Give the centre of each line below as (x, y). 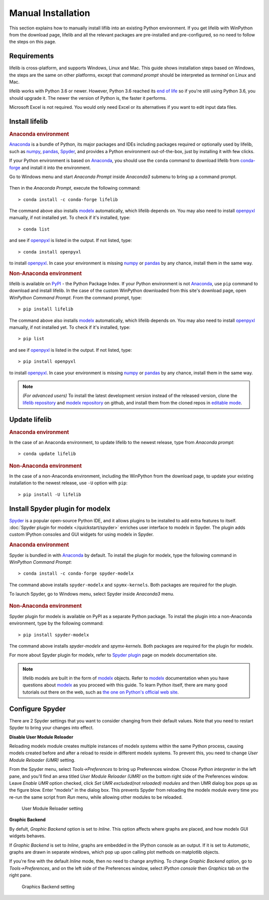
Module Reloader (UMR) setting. (42, 760)
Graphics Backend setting (48, 887)
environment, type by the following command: (57, 623)
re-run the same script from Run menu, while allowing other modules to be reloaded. (96, 797)
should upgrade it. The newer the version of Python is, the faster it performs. (88, 98)
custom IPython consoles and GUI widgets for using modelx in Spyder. (81, 534)
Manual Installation (50, 13)
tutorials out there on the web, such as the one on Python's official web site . (101, 692)
